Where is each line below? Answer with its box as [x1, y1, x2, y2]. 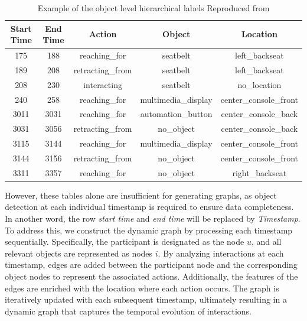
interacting [83, 78, 122, 90]
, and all [251, 235, 282, 248]
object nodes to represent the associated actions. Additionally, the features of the [5, 270, 298, 283]
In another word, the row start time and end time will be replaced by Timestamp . [5, 212, 301, 225]
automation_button [140, 108, 213, 120]
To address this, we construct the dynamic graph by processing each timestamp [5, 223, 293, 236]
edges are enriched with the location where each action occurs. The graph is [5, 281, 279, 294]
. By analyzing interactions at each [158, 247, 284, 259]
